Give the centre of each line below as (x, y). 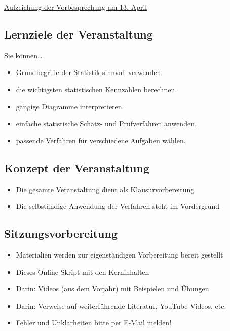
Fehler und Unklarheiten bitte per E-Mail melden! (94, 323)
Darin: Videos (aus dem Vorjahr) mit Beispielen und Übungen (112, 289)
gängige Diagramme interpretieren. (70, 106)
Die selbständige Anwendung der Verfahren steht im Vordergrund (118, 206)
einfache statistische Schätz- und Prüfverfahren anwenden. (106, 123)
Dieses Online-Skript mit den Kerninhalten (83, 271)
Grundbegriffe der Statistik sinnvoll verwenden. (89, 72)
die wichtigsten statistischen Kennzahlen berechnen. (97, 89)
